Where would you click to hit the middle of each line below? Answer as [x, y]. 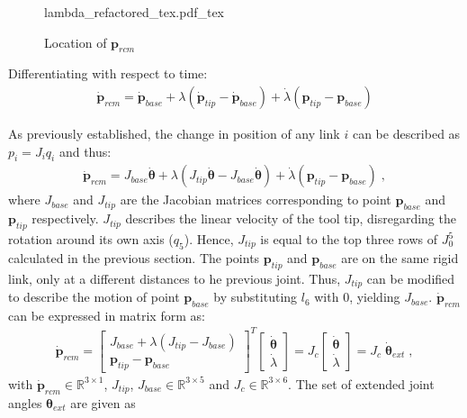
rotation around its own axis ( [91, 239]
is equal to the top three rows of [349, 239]
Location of [76, 42]
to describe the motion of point [94, 297]
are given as [103, 402]
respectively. [65, 218]
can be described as [406, 134]
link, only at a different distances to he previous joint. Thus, [175, 278]
